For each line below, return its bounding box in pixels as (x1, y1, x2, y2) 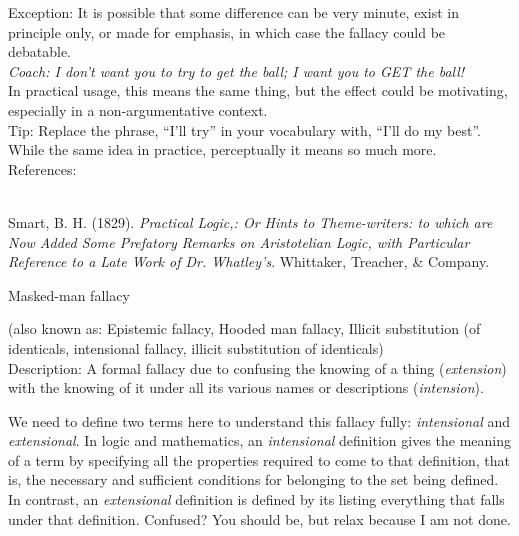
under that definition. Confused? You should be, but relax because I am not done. (8, 508, 511, 529)
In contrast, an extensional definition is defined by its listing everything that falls (8, 489, 505, 510)
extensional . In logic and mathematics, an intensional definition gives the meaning (8, 430, 512, 451)
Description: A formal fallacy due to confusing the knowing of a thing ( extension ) (8, 357, 507, 378)
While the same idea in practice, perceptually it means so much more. (8, 139, 437, 160)
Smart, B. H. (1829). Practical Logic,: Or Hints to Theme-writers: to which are (8, 211, 493, 232)
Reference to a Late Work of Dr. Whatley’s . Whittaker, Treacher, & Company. (8, 251, 490, 272)
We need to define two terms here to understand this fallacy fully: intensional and (8, 410, 511, 431)
